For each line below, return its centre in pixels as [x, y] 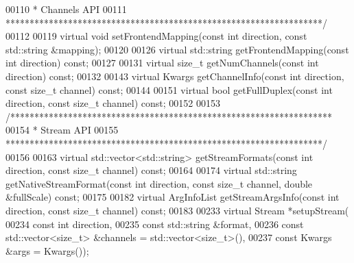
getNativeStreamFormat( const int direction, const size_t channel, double [159, 183]
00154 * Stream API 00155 [62, 130]
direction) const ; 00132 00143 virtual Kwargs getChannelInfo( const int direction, [175, 76]
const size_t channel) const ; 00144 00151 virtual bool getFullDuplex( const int [169, 89]
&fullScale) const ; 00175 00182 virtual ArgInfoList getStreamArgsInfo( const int [173, 197]
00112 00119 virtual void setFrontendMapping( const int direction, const [156, 36]
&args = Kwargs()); [47, 250]
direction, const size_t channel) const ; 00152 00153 [113, 103]
